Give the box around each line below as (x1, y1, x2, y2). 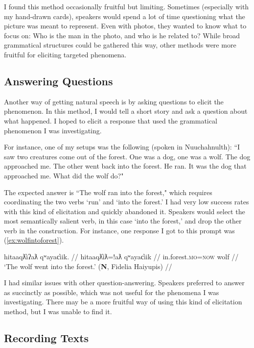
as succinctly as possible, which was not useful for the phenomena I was (4, 287, 219, 297)
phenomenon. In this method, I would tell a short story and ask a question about (4, 106, 248, 116)
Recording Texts (4, 330, 89, 346)
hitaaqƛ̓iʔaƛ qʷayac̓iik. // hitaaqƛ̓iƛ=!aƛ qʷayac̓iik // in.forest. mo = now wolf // (4, 251, 239, 262)
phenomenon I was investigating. (4, 125, 102, 135)
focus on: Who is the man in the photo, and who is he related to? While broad (4, 30, 240, 40)
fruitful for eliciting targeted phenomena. (4, 49, 127, 59)
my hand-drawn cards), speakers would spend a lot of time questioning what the (4, 11, 245, 21)
